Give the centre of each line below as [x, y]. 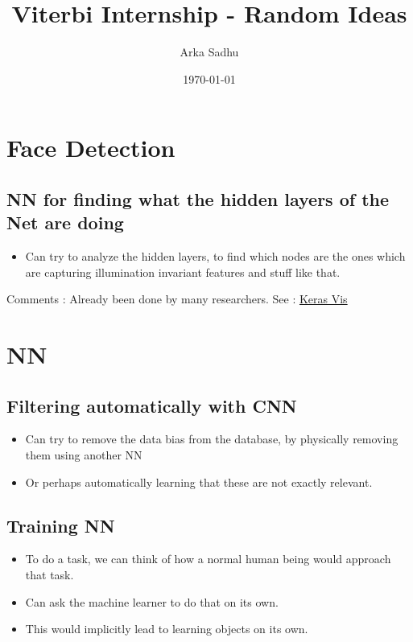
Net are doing [65, 222]
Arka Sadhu [209, 52]
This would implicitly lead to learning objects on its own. [167, 629]
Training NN [61, 525]
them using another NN [84, 455]
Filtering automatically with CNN [152, 405]
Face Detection [91, 148]
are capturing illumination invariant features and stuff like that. [183, 272]
